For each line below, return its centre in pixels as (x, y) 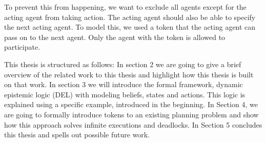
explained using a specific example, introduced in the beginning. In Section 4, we (131, 104)
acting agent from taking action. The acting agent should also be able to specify (130, 17)
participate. (22, 47)
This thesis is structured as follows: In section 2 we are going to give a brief (123, 64)
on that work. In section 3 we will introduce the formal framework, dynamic (124, 84)
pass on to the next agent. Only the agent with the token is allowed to (115, 37)
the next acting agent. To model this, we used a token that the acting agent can (130, 27)
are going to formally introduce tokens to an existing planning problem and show (131, 114)
